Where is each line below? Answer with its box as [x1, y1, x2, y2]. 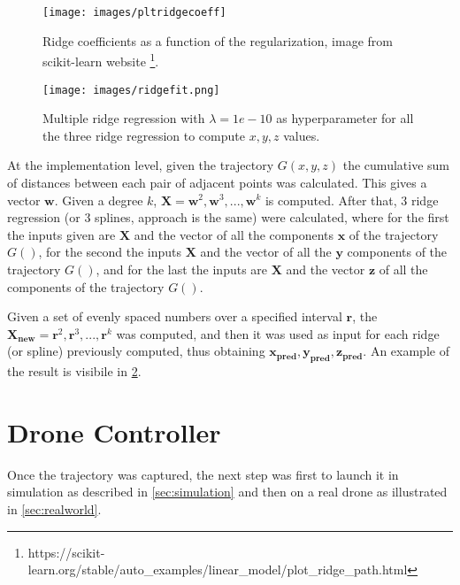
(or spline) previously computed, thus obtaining [7, 342, 265, 360]
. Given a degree [54, 190, 143, 209]
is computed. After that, [264, 190, 397, 209]
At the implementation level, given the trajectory [7, 156, 274, 174]
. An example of [363, 342, 449, 360]
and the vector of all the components [134, 225, 334, 243]
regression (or [7, 208, 80, 227]
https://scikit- [27, 543, 105, 561]
